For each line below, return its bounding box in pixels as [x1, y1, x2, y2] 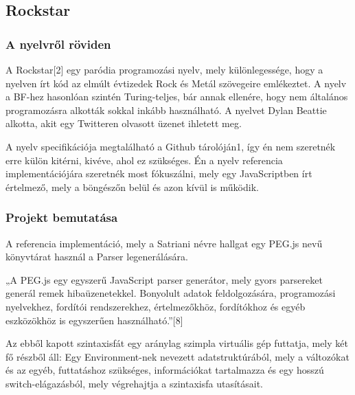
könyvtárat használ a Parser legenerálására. [5, 249, 188, 264]
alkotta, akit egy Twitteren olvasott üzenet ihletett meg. [5, 116, 242, 131]
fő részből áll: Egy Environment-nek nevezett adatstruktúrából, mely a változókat [5, 349, 350, 363]
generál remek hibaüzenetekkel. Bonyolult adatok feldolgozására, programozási [5, 286, 336, 300]
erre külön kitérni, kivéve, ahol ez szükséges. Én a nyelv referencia [5, 153, 283, 167]
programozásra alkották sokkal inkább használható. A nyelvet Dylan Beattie [5, 102, 327, 117]
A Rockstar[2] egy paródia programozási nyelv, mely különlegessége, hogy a [5, 63, 323, 76]
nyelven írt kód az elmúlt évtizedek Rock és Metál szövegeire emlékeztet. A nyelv [5, 76, 347, 90]
